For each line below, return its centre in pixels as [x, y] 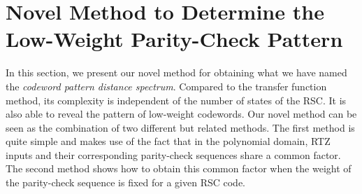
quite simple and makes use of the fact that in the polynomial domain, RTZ [168, 141]
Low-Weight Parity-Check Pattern [174, 39]
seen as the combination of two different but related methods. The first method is [180, 127]
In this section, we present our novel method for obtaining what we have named [176, 72]
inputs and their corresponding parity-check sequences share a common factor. [173, 154]
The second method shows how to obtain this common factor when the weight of [179, 168]
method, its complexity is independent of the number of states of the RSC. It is [176, 100]
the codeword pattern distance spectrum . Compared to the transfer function [166, 86]
